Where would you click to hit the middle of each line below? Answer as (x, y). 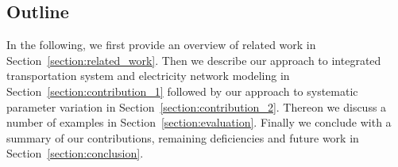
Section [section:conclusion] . (75, 153)
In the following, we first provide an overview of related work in (161, 45)
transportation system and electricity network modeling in (148, 76)
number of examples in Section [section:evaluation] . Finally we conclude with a (199, 122)
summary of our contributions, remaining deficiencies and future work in (183, 137)
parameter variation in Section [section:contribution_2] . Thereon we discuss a (197, 106)
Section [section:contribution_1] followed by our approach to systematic (182, 91)
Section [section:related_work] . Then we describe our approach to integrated (194, 60)
